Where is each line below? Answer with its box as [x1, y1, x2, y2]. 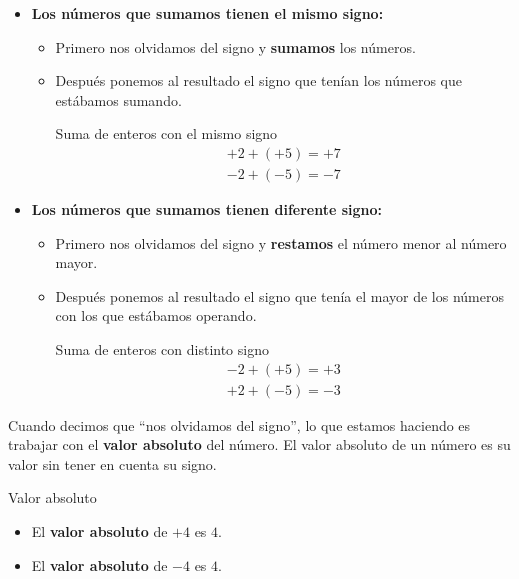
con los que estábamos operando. [55, 305, 257, 326]
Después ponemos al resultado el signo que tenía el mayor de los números [55, 285, 504, 306]
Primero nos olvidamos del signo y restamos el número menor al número [55, 232, 507, 253]
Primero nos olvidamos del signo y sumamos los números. [55, 36, 416, 57]
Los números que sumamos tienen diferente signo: [31, 199, 383, 220]
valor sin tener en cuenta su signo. [8, 453, 217, 474]
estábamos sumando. [55, 89, 182, 110]
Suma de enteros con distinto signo [55, 339, 269, 359]
